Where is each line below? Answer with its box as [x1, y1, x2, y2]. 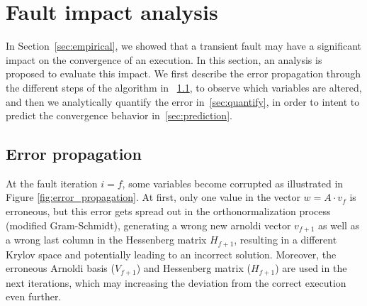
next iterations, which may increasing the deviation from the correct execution [6, 275, 346, 290]
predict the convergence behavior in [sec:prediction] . [6, 108, 232, 123]
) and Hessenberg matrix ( [136, 261, 251, 275]
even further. [6, 289, 62, 304]
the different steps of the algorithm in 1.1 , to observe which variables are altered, [6, 80, 362, 94]
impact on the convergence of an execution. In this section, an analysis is [6, 52, 322, 67]
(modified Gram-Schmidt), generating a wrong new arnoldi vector [6, 217, 291, 232]
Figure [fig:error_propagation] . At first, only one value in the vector [6, 190, 300, 204]
